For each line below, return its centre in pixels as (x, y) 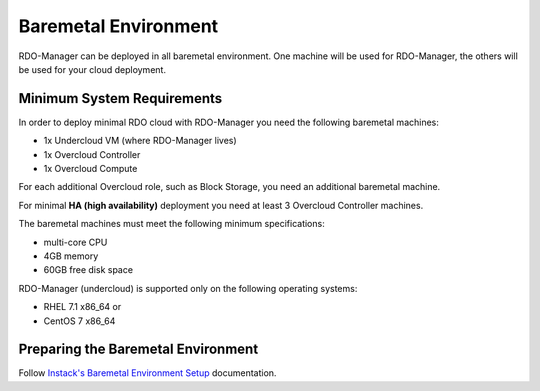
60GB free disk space (88, 270)
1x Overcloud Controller (92, 154)
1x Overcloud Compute (90, 169)
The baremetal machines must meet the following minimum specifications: (171, 224)
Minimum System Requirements (120, 98)
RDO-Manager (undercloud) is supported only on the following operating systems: (188, 288)
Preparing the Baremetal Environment (138, 349)
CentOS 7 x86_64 (79, 321)
